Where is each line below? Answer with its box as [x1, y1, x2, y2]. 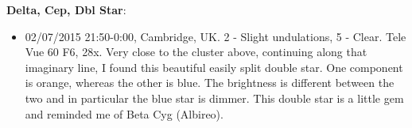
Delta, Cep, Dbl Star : [6, 2, 126, 17]
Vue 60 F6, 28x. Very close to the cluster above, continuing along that [25, 43, 367, 60]
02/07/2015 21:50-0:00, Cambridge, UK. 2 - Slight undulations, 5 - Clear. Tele [25, 28, 406, 44]
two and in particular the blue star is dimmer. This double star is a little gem [25, 89, 404, 106]
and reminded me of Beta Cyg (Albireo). [25, 105, 223, 122]
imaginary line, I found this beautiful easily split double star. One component [25, 58, 403, 75]
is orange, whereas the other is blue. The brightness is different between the [25, 74, 395, 91]
